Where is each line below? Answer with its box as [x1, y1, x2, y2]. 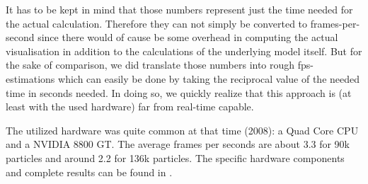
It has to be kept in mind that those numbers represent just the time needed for [6, 2, 353, 16]
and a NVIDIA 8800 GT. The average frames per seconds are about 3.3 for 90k [6, 137, 350, 151]
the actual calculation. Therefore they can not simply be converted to [6, 16, 308, 30]
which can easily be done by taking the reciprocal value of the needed [58, 71, 360, 86]
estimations [6, 71, 55, 86]
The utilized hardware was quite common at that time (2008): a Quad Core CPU [6, 122, 359, 137]
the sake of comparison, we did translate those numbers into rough [6, 57, 295, 72]
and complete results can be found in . [6, 164, 173, 179]
